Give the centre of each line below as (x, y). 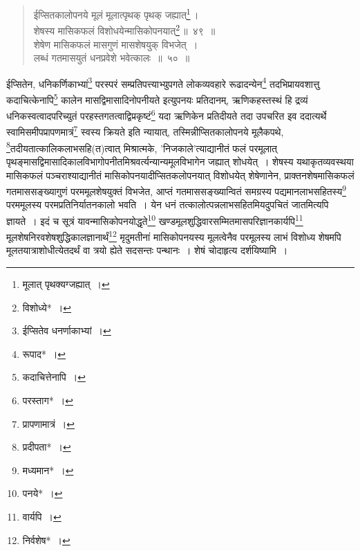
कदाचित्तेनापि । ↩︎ (54, 377)
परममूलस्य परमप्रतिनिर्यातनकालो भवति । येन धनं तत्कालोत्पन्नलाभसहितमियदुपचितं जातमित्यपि (168, 205)
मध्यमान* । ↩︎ (48, 470)
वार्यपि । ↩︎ (42, 516)
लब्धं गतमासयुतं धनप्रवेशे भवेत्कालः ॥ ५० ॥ (112, 58)
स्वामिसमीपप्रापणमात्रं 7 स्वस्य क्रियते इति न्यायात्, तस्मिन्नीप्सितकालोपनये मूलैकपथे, (145, 131)
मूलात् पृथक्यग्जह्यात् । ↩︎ (66, 284)
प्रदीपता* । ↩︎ (47, 447)
